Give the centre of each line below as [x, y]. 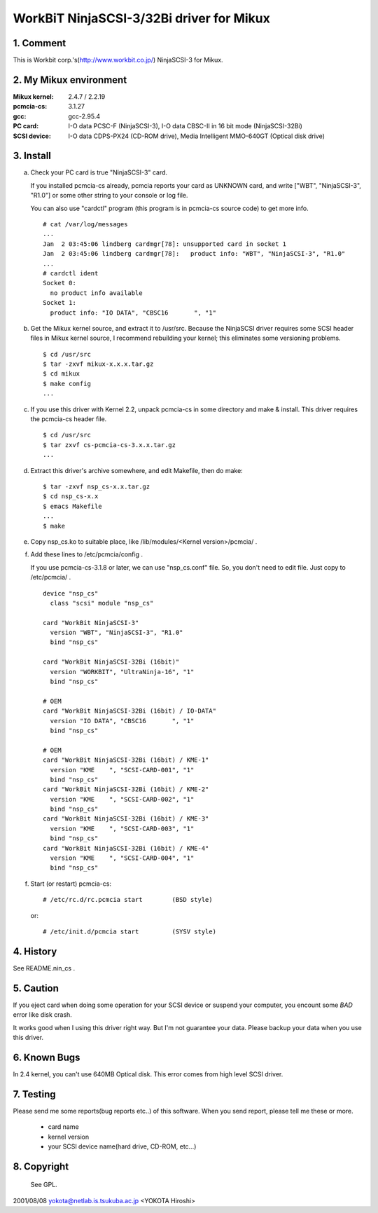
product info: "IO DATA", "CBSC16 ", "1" [133, 313]
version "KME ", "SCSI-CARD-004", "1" [122, 858]
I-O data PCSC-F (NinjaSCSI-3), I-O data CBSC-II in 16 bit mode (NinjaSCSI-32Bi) [185, 126]
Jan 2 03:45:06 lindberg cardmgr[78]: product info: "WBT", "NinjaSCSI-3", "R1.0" [194, 254]
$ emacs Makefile [72, 506]
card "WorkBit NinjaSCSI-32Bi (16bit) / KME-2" [126, 789]
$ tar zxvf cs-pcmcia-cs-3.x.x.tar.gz [110, 445]
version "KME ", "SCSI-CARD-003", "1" [122, 828]
